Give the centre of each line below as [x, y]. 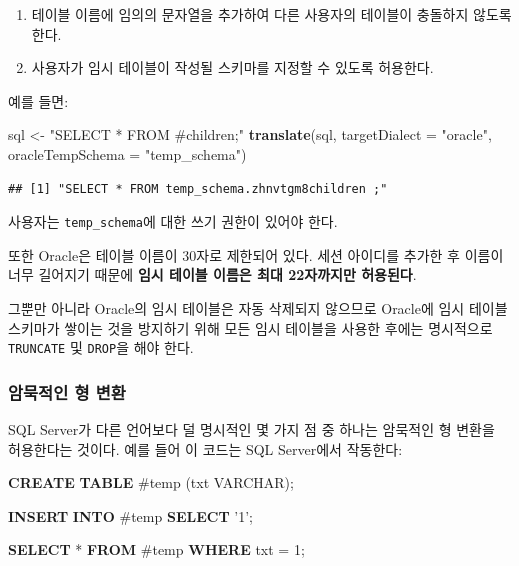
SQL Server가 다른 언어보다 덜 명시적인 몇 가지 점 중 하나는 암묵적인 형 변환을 [251, 429]
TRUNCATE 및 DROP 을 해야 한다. [101, 347]
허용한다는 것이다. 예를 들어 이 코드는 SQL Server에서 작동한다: [205, 448]
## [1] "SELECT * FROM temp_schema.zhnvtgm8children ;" [198, 188]
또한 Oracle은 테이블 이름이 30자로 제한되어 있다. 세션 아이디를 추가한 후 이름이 [256, 254]
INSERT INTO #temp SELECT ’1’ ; [130, 515]
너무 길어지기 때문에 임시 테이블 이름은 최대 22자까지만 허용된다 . [212, 274]
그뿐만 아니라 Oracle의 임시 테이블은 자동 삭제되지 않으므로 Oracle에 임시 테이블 [258, 308]
